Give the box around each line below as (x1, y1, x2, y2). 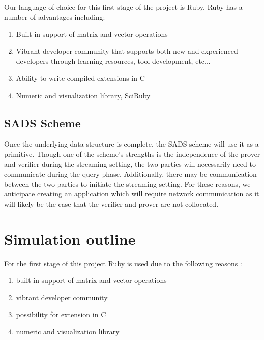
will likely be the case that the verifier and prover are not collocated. (4, 198, 219, 209)
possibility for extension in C (16, 309, 106, 320)
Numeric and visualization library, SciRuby (16, 90, 151, 100)
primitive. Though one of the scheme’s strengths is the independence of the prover (4, 148, 260, 159)
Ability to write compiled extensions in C (16, 72, 145, 83)
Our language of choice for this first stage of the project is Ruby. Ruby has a (4, 2, 243, 12)
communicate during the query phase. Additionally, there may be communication (4, 168, 257, 179)
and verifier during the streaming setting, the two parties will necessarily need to (4, 158, 256, 169)
